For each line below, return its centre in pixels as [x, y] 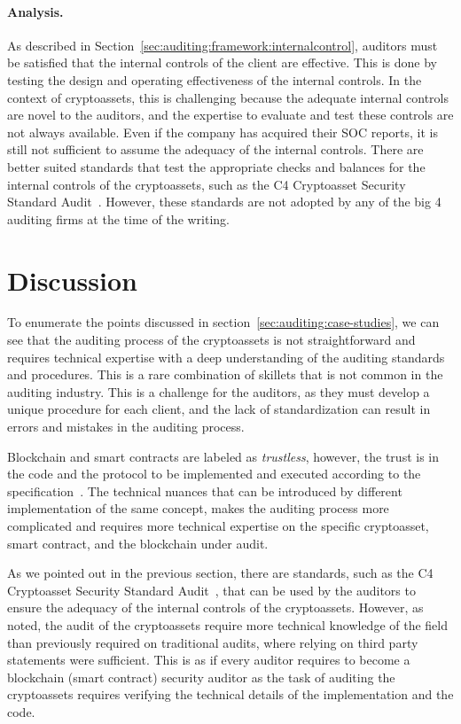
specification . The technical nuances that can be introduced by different [205, 490]
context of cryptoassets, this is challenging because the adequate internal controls [228, 97]
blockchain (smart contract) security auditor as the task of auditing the [201, 677]
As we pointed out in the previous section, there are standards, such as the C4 [220, 573]
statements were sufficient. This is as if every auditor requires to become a [209, 660]
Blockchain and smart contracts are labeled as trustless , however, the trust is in [223, 456]
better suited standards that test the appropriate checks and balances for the [216, 166]
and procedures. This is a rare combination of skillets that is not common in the [225, 374]
